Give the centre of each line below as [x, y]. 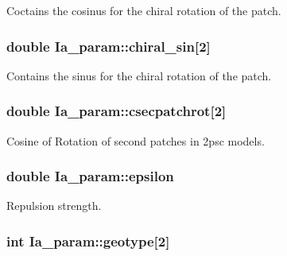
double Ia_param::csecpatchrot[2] [116, 111]
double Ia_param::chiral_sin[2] [109, 46]
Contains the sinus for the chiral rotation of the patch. [139, 75]
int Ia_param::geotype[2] [88, 240]
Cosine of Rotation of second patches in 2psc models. [136, 140]
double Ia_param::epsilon [90, 176]
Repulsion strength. [54, 206]
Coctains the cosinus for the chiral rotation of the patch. [144, 10]
